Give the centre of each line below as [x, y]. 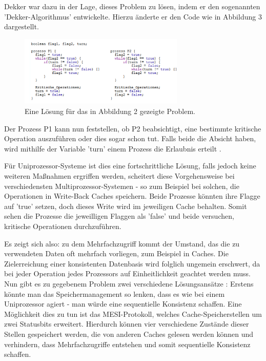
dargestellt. [22, 26]
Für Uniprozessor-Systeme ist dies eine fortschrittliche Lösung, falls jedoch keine [130, 166]
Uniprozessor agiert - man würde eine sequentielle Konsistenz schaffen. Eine [123, 304]
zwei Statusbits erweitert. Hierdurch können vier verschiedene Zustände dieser [127, 324]
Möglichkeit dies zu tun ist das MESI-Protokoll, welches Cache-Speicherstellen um [133, 313]
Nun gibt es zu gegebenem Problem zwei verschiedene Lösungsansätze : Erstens [129, 283]
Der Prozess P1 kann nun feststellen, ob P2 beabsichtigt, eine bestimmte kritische [133, 128]
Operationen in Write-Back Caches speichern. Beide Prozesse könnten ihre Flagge [132, 196]
